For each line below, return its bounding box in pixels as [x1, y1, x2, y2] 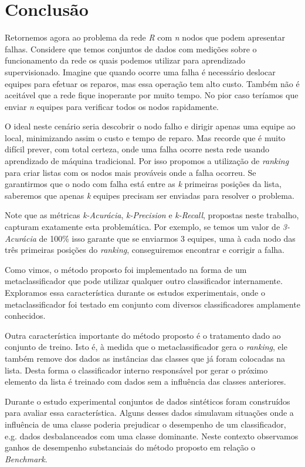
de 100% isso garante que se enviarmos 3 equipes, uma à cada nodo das [39, 232, 296, 244]
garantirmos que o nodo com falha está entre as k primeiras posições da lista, [5, 178, 282, 190]
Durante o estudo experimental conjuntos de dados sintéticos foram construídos [5, 395, 290, 407]
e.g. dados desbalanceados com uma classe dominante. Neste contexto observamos [5, 429, 299, 442]
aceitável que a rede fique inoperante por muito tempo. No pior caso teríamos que [5, 89, 299, 101]
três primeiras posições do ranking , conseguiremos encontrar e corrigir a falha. [5, 243, 284, 256]
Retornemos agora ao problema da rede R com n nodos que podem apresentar [5, 31, 285, 44]
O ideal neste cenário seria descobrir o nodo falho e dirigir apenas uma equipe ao [5, 120, 296, 132]
